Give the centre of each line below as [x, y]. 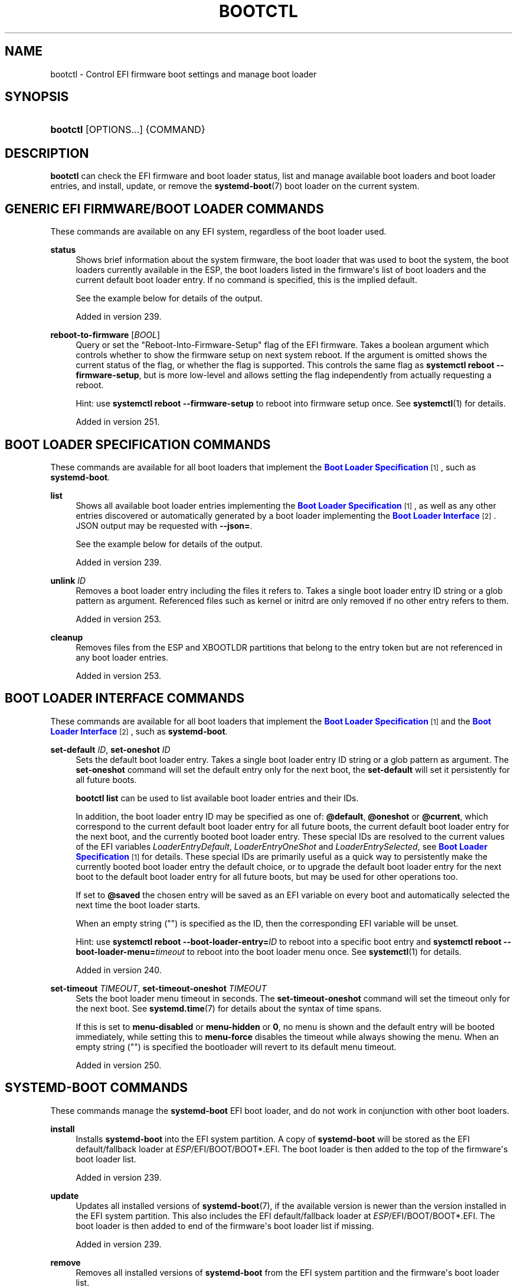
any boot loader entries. [122, 657]
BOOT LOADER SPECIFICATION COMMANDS [138, 444]
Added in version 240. [119, 970]
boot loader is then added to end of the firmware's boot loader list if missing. [225, 1226]
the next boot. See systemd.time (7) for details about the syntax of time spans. [229, 1008]
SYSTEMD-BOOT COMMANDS [96, 1088]
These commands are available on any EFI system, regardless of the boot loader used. [218, 232]
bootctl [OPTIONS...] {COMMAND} [128, 130]
